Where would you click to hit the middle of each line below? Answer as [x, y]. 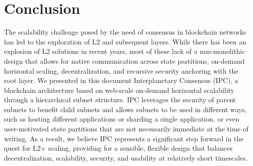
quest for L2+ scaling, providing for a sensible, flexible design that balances [118, 148]
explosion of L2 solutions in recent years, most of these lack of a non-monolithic [125, 51]
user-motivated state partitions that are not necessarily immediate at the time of [126, 129]
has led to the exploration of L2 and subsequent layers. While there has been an [125, 41]
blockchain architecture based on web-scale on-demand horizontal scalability [119, 90]
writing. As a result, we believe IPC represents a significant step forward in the [124, 138]
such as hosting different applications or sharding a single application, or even [122, 119]
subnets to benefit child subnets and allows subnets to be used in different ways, [126, 109]
